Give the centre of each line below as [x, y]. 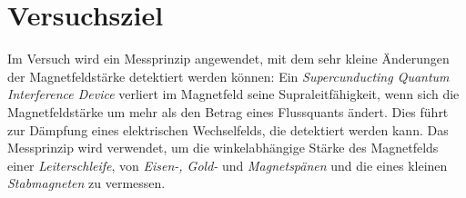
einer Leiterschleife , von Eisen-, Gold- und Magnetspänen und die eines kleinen [228, 165]
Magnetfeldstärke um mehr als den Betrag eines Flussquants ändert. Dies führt [228, 111]
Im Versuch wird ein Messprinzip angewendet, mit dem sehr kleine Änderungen [228, 59]
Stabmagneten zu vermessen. [86, 183]
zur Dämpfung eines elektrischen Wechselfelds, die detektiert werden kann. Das [228, 129]
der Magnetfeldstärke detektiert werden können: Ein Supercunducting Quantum [228, 76]
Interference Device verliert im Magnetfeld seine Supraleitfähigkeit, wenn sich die [233, 94]
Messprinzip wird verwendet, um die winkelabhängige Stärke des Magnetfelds [223, 148]
